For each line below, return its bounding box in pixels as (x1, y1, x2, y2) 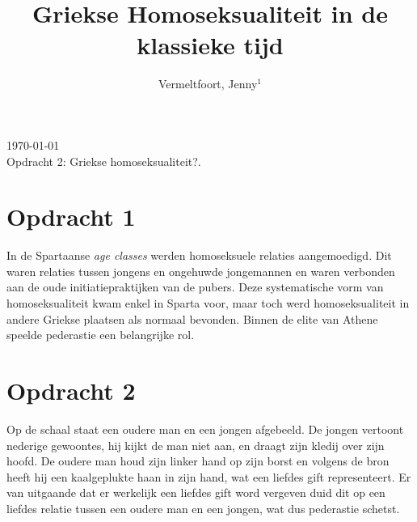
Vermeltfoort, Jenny (158, 75, 258, 92)
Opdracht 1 (6, 200, 136, 233)
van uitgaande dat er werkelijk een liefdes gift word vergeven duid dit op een (6, 484, 385, 501)
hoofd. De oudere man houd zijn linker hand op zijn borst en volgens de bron (6, 452, 390, 469)
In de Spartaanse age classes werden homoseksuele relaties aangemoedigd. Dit (6, 247, 392, 264)
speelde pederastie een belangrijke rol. (6, 326, 195, 343)
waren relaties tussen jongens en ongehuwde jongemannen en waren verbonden (6, 262, 395, 279)
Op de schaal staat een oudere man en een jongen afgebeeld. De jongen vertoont (6, 420, 404, 437)
